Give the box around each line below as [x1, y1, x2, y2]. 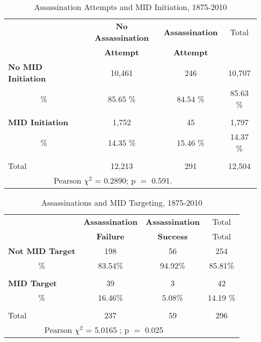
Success [158, 230, 188, 242]
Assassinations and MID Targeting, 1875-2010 [41, 197, 203, 208]
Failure [96, 230, 124, 242]
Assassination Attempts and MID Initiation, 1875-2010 [34, 1, 227, 13]
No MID [8, 61, 43, 72]
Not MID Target [8, 245, 76, 256]
